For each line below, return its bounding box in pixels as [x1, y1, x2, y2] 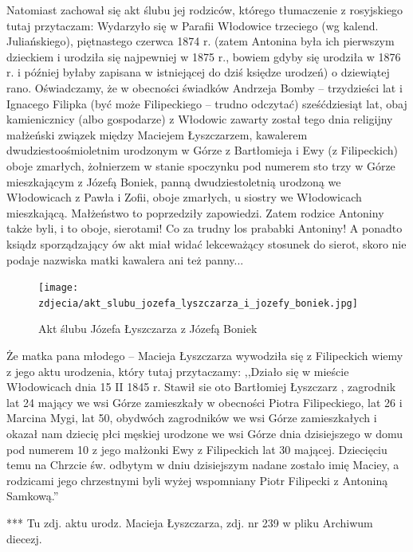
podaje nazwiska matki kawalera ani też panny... [6, 251, 244, 268]
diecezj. [6, 530, 42, 546]
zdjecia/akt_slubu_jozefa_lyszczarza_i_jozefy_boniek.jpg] [38, 297, 358, 309]
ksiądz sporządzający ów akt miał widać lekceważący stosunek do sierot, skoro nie [6, 235, 407, 252]
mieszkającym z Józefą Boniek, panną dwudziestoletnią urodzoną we [6, 173, 341, 190]
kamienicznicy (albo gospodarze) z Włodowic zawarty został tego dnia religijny [6, 111, 393, 127]
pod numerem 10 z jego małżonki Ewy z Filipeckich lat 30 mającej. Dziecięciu [6, 440, 387, 457]
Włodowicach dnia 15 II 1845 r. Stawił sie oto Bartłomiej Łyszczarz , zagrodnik [6, 378, 396, 395]
